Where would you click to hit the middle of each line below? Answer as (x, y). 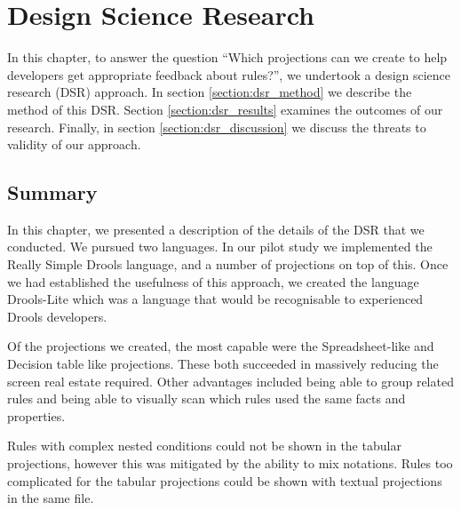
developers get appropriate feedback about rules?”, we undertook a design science (229, 74)
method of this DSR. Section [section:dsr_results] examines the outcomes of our (225, 109)
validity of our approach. (74, 144)
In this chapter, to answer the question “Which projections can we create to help (227, 57)
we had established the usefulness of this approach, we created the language (213, 281)
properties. (36, 415)
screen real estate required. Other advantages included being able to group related (230, 381)
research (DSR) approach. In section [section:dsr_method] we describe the (210, 92)
